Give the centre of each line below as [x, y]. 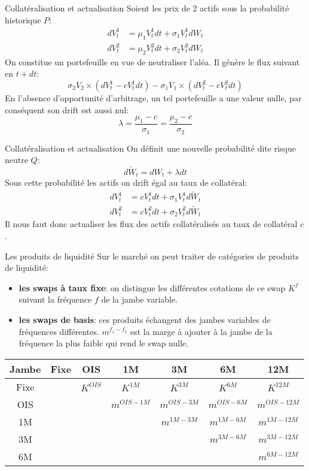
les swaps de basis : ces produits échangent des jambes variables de [145, 319]
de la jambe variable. [140, 299]
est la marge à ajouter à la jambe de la [201, 331]
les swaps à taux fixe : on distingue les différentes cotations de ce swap [152, 287]
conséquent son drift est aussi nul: [67, 109]
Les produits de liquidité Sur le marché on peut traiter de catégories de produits [152, 256]
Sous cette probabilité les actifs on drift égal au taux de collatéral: [126, 182]
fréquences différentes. [59, 331]
